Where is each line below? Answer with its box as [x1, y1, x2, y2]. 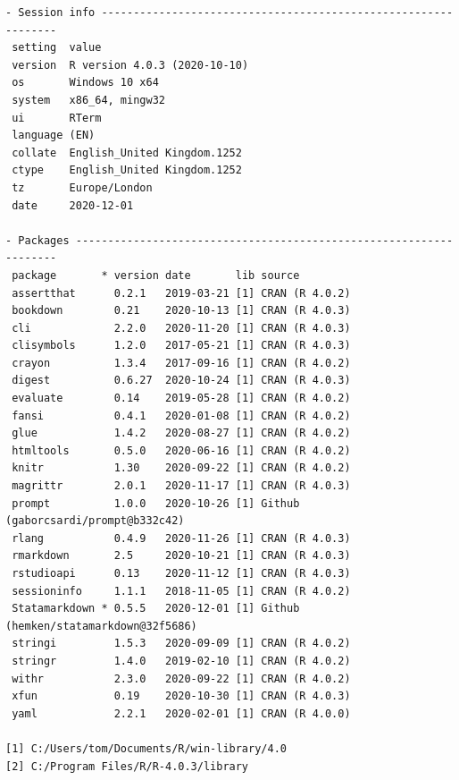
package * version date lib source [12, 268, 300, 282]
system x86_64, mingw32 [12, 93, 165, 106]
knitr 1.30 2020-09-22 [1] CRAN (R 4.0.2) [12, 462, 351, 475]
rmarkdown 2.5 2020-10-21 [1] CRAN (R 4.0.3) [12, 549, 351, 563]
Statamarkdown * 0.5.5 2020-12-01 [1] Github [12, 602, 300, 615]
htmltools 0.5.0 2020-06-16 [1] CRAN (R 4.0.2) [12, 444, 351, 457]
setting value [12, 41, 102, 55]
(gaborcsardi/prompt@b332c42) [5, 514, 185, 528]
